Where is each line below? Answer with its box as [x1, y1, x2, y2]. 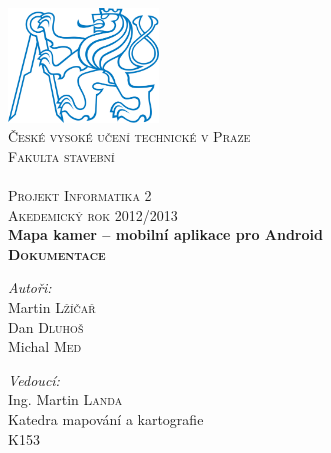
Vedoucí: [8, 369, 60, 390]
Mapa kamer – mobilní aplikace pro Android [8, 224, 323, 245]
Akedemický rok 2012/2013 [8, 204, 178, 225]
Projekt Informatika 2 [8, 185, 152, 206]
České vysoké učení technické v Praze [8, 126, 251, 147]
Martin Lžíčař [8, 297, 96, 318]
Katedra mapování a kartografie [8, 409, 204, 430]
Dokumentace [8, 243, 106, 264]
